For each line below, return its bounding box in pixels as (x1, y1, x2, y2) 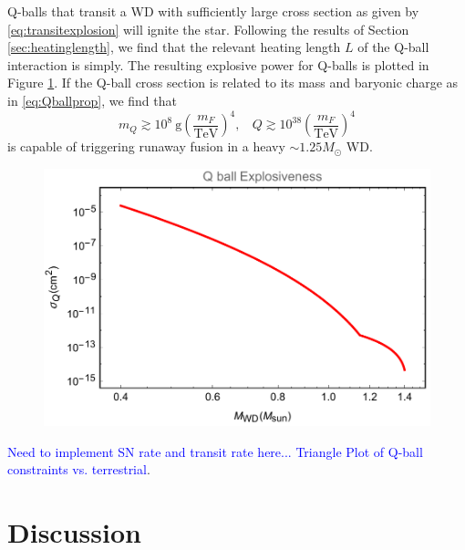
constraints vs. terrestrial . (7, 460, 150, 479)
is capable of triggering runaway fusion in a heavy (7, 137, 285, 156)
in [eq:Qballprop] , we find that (7, 90, 177, 109)
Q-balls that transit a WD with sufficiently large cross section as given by (7, 2, 419, 20)
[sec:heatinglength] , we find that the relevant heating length (7, 37, 341, 57)
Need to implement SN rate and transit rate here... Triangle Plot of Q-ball (7, 441, 423, 461)
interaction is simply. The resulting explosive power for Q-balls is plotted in (7, 55, 429, 74)
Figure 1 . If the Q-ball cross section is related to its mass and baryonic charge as (7, 73, 459, 92)
